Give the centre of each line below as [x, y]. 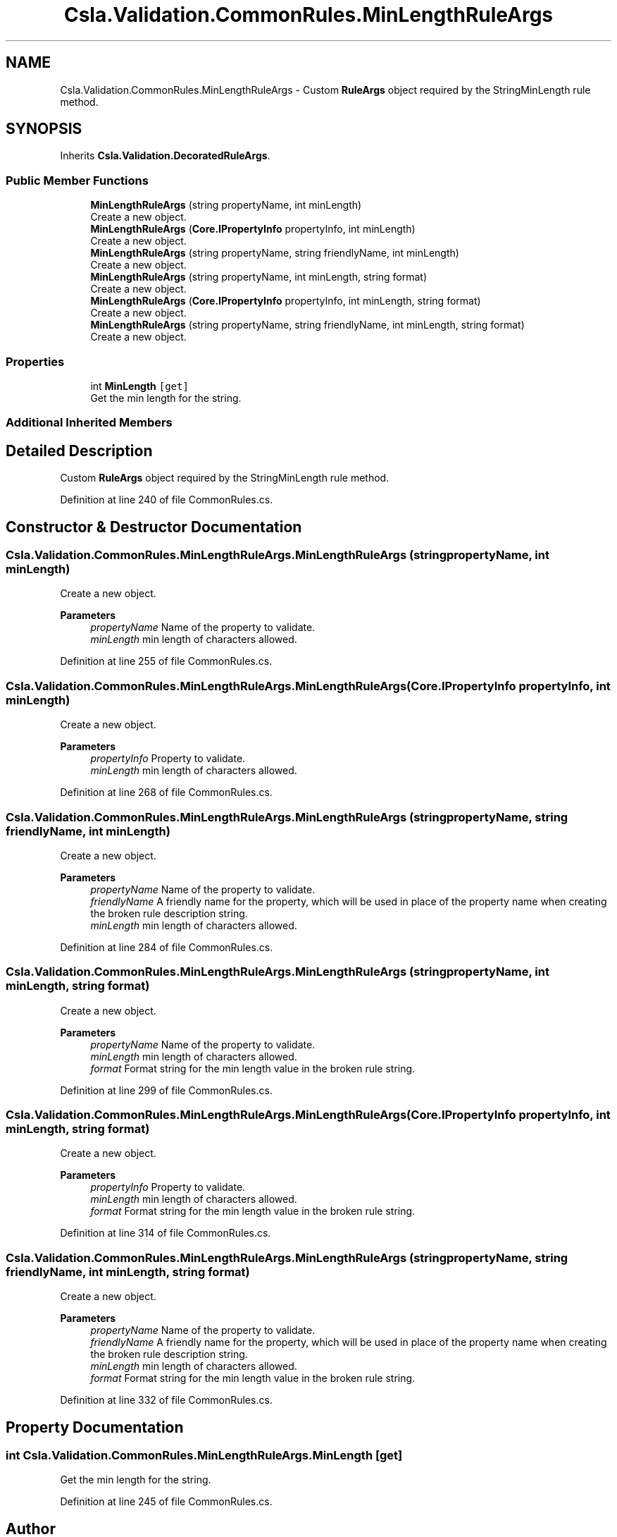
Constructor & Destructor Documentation [154, 527]
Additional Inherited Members [89, 423]
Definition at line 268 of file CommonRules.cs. [166, 792]
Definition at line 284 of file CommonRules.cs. [167, 947]
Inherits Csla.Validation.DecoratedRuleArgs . [165, 156]
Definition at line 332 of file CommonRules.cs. [166, 1400]
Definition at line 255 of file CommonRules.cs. [166, 661]
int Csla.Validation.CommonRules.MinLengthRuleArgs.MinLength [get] [204, 1455]
